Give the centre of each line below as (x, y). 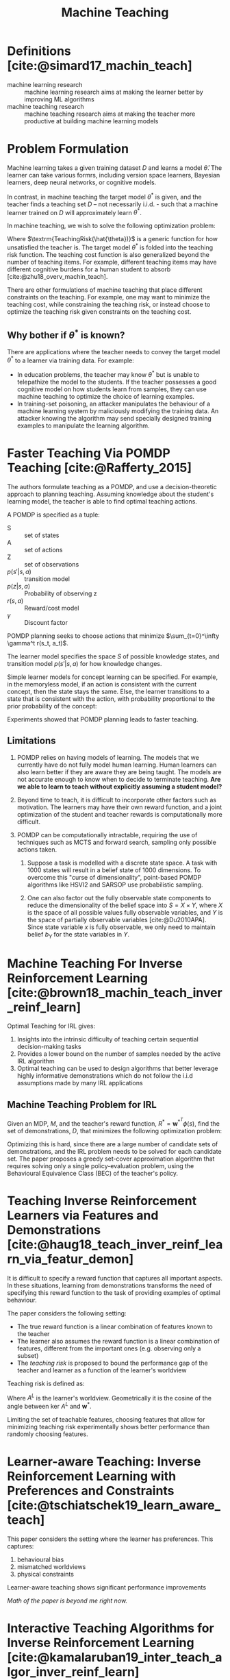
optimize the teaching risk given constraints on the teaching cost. (99, 311)
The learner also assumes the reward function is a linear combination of (118, 1341)
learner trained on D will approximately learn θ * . (74, 212)
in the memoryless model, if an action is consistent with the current (102, 684)
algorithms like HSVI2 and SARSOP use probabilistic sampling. (115, 885)
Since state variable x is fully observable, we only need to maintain (121, 927)
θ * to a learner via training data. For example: (71, 360)
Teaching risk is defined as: (46, 1383)
